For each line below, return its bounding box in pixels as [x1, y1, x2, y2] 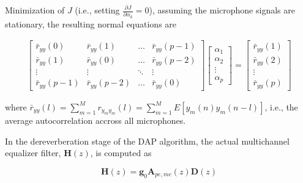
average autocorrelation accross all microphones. [5, 114, 186, 127]
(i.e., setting [75, 4, 120, 16]
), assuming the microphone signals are [149, 4, 295, 16]
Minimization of [5, 4, 65, 16]
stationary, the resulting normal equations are [5, 17, 177, 30]
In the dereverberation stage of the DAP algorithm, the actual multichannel [5, 134, 290, 147]
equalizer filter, [5, 146, 61, 159]
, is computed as [90, 146, 152, 159]
